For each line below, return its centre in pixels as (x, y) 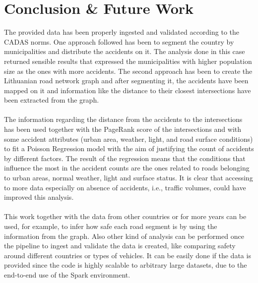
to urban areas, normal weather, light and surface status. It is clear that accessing (129, 178)
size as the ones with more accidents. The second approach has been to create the (128, 71)
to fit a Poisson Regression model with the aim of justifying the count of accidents (129, 148)
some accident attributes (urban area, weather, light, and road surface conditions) (129, 139)
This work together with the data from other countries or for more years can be (125, 216)
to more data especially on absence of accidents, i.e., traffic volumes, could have (125, 187)
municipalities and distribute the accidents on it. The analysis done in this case (125, 51)
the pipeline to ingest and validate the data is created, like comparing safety (120, 246)
